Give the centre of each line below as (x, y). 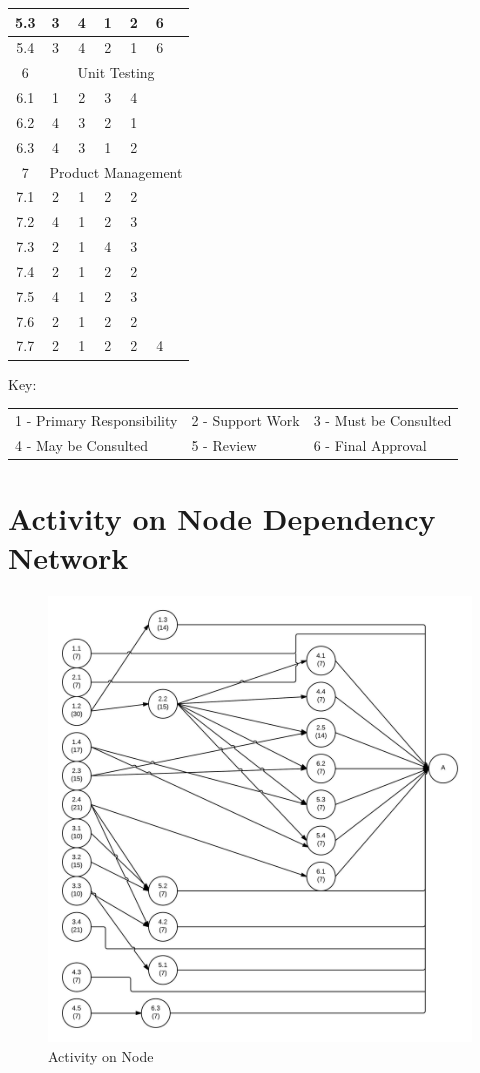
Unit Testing (116, 72)
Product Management (116, 171)
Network (68, 557)
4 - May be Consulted (82, 444)
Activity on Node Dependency (222, 518)
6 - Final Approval (370, 444)
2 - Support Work (245, 419)
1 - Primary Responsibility (96, 419)
